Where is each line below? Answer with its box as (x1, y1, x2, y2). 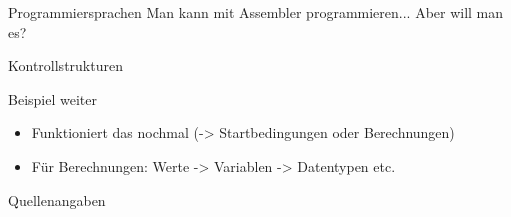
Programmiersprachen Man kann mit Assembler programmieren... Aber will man (8, 2, 504, 22)
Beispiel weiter (8, 88, 97, 109)
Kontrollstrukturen (8, 55, 123, 76)
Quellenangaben (8, 189, 106, 210)
